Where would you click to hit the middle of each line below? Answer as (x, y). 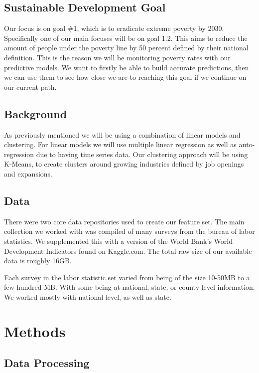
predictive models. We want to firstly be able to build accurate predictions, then (127, 67)
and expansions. (28, 173)
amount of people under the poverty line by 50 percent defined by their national (126, 48)
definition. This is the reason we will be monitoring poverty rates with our (117, 57)
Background (36, 113)
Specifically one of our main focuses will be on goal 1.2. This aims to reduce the (126, 38)
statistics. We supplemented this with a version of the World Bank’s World (118, 241)
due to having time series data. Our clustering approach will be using (142, 154)
